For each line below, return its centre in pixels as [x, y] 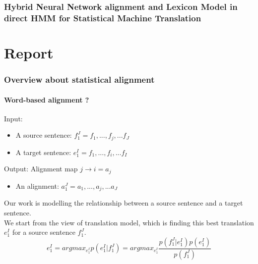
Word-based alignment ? [47, 99]
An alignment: [37, 185]
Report [29, 52]
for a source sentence [44, 232]
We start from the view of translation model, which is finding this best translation [129, 222]
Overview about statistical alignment [79, 79]
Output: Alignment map [41, 169]
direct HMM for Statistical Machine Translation [103, 18]
